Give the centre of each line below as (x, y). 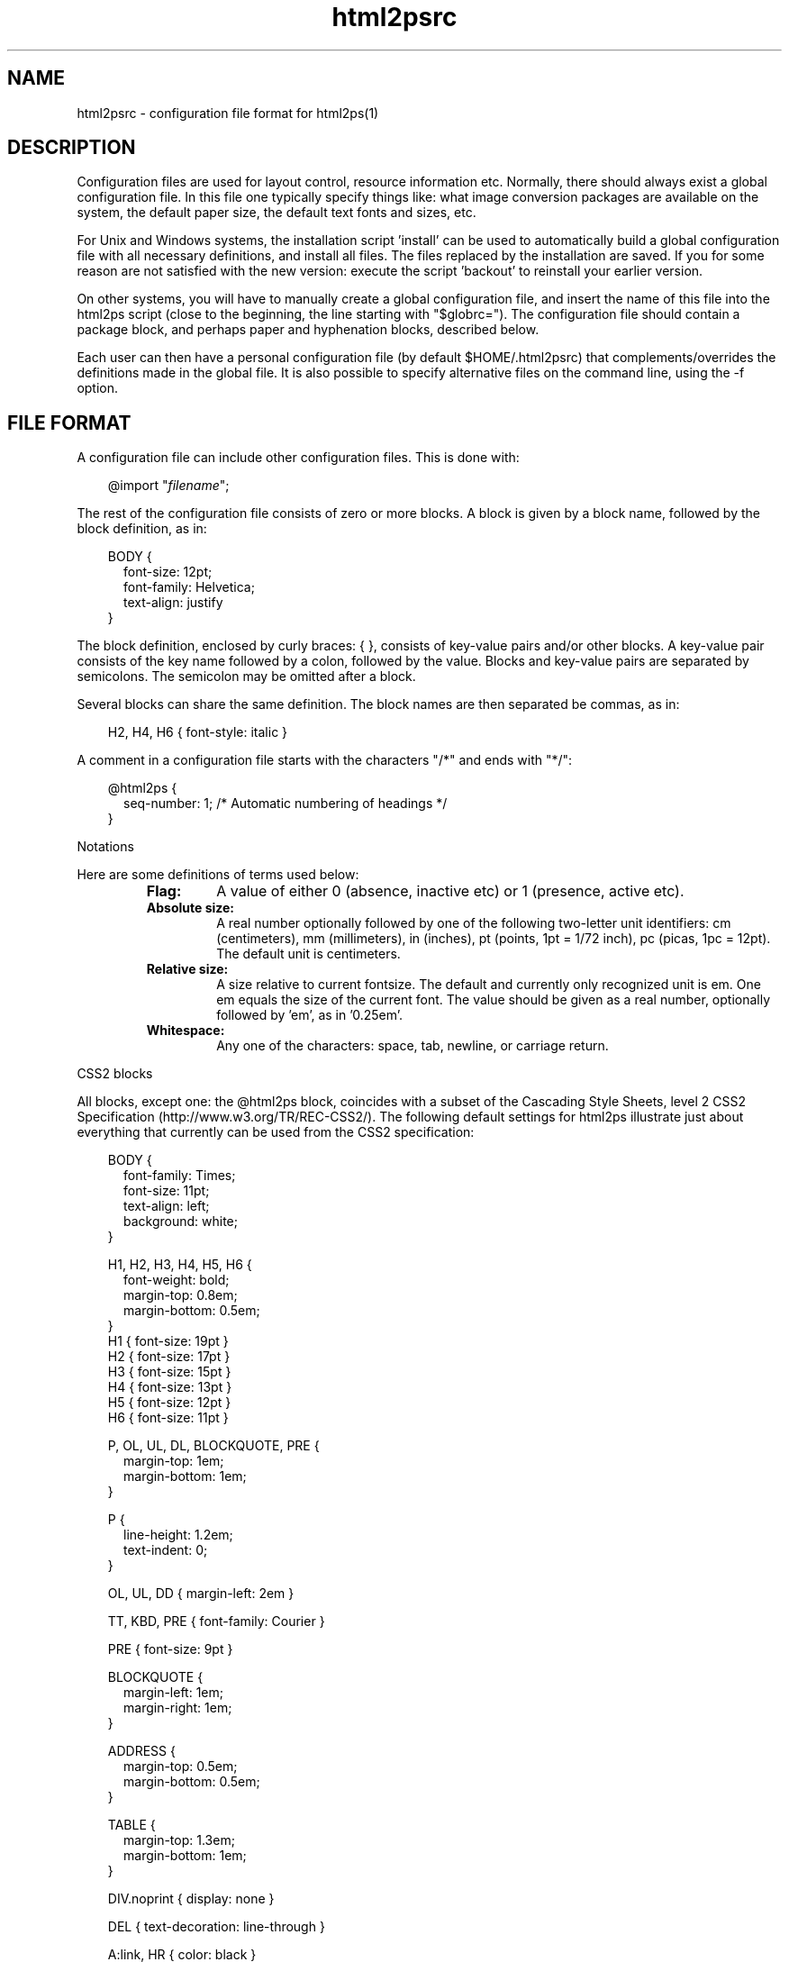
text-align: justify (173, 603)
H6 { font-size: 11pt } (168, 1418)
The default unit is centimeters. (308, 954)
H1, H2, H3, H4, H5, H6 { (180, 1265)
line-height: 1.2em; (178, 1535)
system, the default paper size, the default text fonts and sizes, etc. (277, 213)
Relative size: (187, 969)
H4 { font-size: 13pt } (170, 1387)
